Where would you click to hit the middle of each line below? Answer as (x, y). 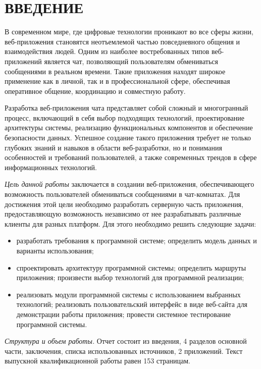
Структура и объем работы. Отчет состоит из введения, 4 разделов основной (126, 341)
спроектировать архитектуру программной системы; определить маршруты (131, 267)
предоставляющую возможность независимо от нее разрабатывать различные (123, 214)
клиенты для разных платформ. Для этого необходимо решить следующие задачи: (130, 223)
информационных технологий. (51, 167)
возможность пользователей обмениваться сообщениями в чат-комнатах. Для (122, 194)
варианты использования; (55, 250)
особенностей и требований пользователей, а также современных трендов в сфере (131, 157)
